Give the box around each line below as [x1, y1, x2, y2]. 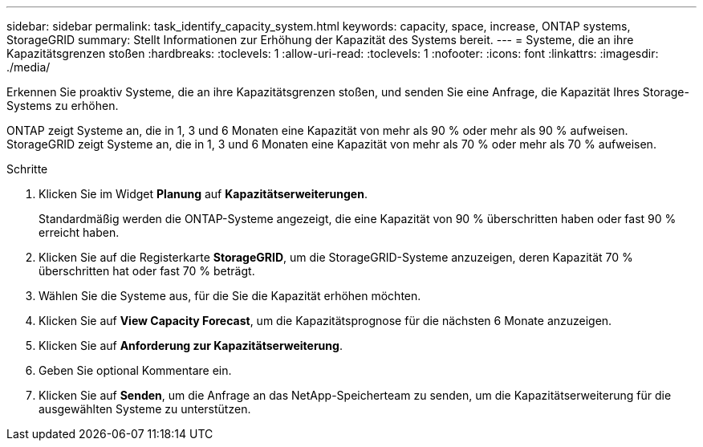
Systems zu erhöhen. [6, 99, 119, 112]
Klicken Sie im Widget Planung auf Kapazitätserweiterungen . [39, 187, 368, 201]
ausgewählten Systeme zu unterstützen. [39, 402, 251, 416]
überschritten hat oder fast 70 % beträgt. [39, 264, 255, 278]
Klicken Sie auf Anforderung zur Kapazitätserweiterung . [39, 339, 343, 352]
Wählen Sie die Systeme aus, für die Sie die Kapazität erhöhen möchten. [39, 289, 421, 303]
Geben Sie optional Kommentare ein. [39, 364, 232, 377]
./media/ [6, 60, 51, 74]
